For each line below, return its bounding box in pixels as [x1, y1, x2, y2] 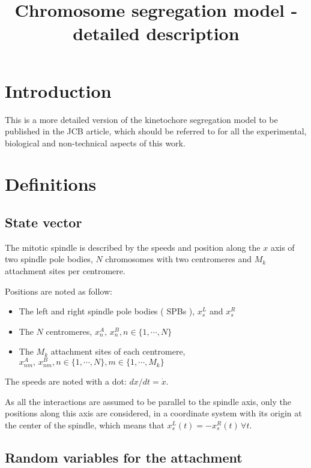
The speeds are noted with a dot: [5, 375, 127, 388]
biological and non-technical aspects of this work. [5, 136, 186, 149]
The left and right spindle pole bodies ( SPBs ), [19, 305, 195, 317]
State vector [5, 213, 82, 232]
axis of [270, 241, 295, 253]
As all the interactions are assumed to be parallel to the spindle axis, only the [5, 395, 291, 407]
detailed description [73, 21, 240, 46]
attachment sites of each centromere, [50, 345, 186, 358]
